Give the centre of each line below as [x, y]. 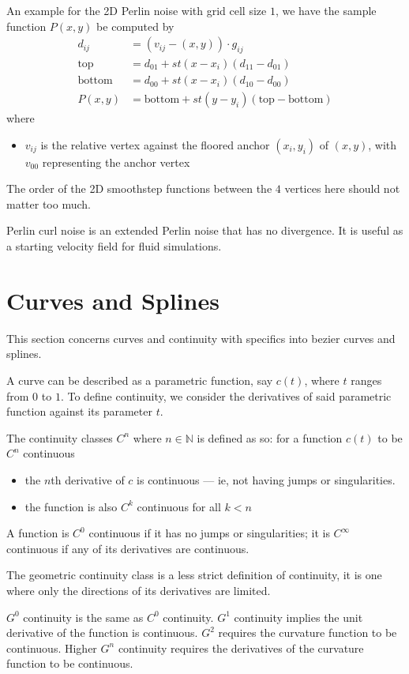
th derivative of [88, 479]
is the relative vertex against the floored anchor [155, 144]
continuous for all [179, 506]
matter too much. [49, 203]
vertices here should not [342, 188]
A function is [38, 533]
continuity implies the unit [298, 617]
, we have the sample [326, 10]
